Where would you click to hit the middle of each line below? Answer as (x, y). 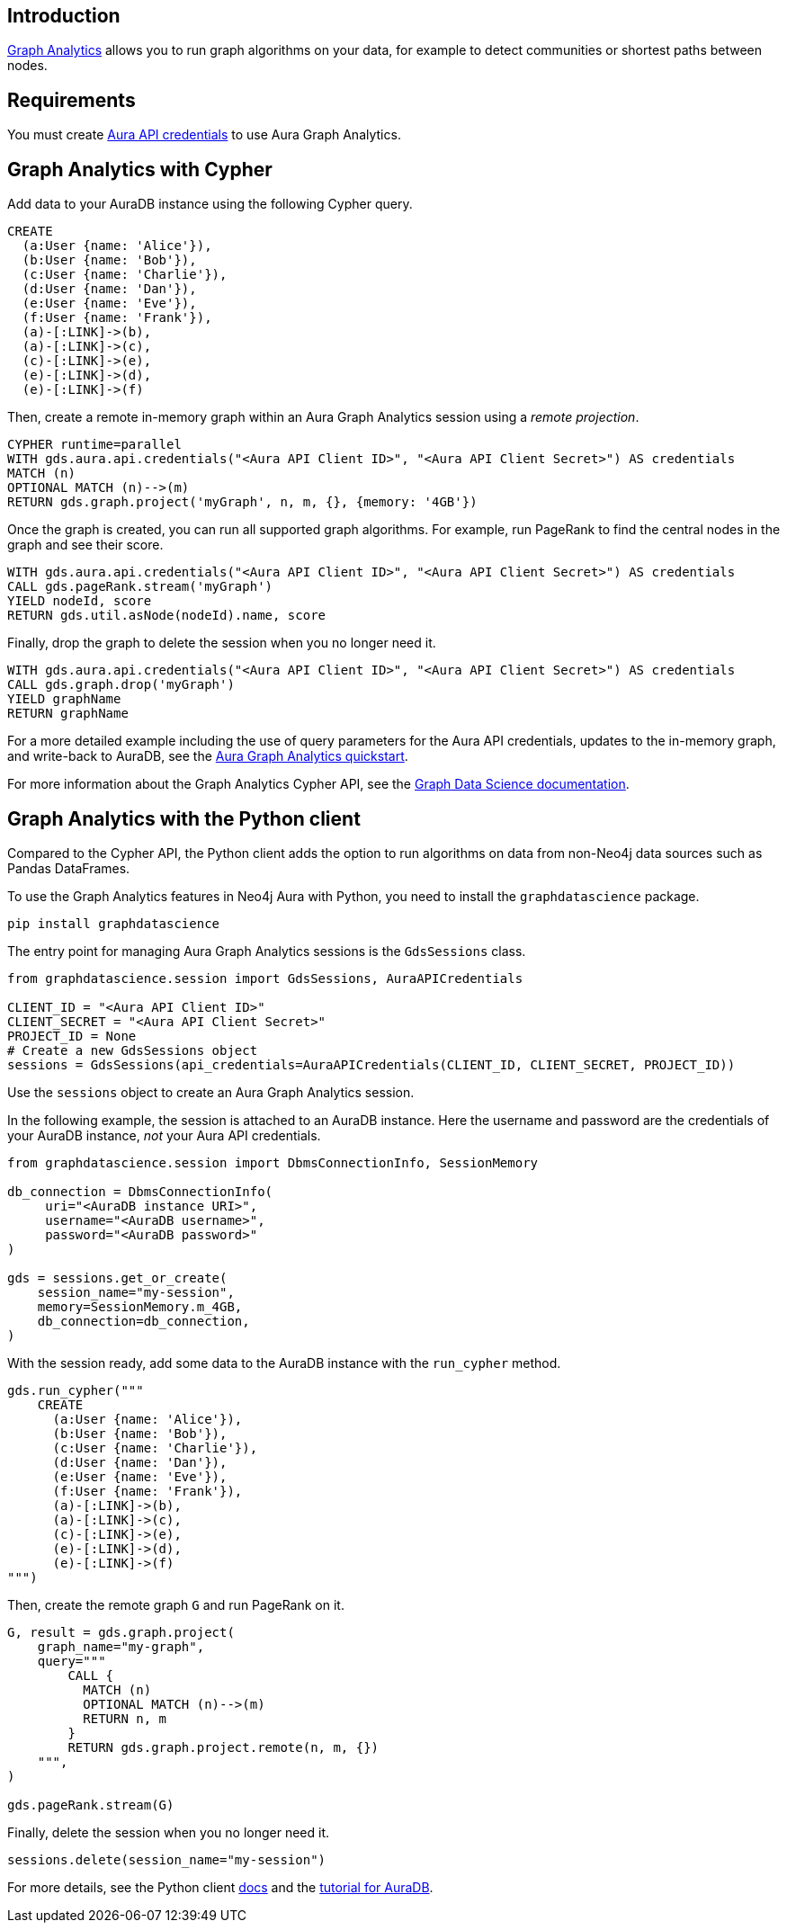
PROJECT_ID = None (72, 1036)
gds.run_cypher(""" (76, 1390)
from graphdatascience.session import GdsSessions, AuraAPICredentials (265, 978)
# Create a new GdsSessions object (133, 1050)
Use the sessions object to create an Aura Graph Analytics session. (211, 1092)
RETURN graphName (68, 714)
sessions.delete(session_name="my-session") (167, 1859)
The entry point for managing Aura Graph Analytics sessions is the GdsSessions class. (267, 951)
